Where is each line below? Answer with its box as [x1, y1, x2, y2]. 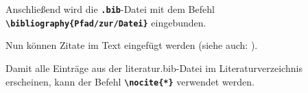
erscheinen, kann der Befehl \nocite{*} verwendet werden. [5, 74, 254, 88]
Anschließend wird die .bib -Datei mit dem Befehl [5, 2, 215, 16]
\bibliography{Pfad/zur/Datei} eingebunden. [5, 15, 206, 29]
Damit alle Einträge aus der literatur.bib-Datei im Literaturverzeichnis [5, 60, 303, 75]
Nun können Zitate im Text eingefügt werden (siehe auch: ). [5, 38, 258, 52]
